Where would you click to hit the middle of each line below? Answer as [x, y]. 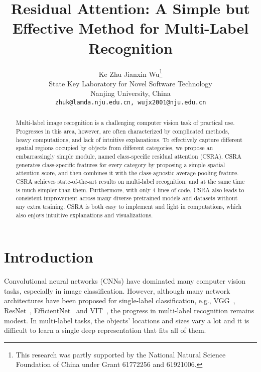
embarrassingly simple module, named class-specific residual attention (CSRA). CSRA [128, 156]
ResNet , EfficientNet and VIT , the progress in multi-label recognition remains [129, 310]
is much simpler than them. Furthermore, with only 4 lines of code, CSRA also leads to [130, 190]
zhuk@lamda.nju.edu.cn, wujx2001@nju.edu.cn [130, 102]
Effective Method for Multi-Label [130, 28]
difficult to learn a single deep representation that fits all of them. [105, 330]
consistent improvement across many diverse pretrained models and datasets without [127, 198]
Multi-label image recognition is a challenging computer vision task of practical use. [125, 123]
